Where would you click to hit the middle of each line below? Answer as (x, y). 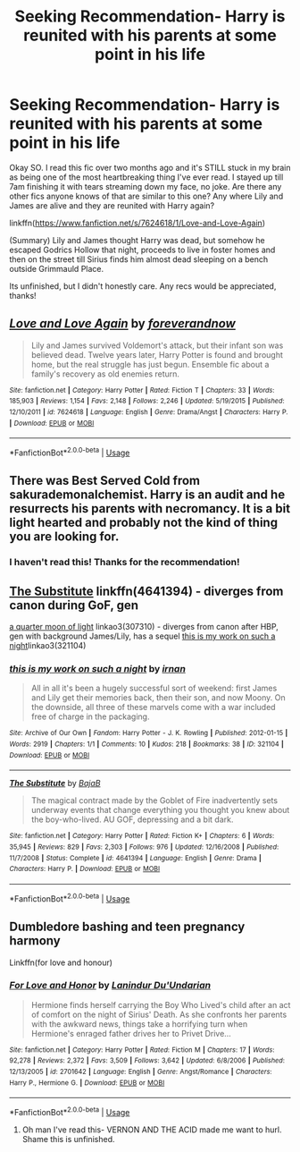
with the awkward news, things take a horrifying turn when (139, 1024)
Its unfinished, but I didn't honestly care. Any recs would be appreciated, (143, 286)
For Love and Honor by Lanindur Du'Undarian (110, 986)
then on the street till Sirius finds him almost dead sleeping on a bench (139, 259)
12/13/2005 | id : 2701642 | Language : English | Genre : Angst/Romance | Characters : (141, 1072)
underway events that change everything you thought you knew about (160, 810)
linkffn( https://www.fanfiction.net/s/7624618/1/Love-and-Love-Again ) (137, 223)
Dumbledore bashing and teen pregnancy (127, 927)
